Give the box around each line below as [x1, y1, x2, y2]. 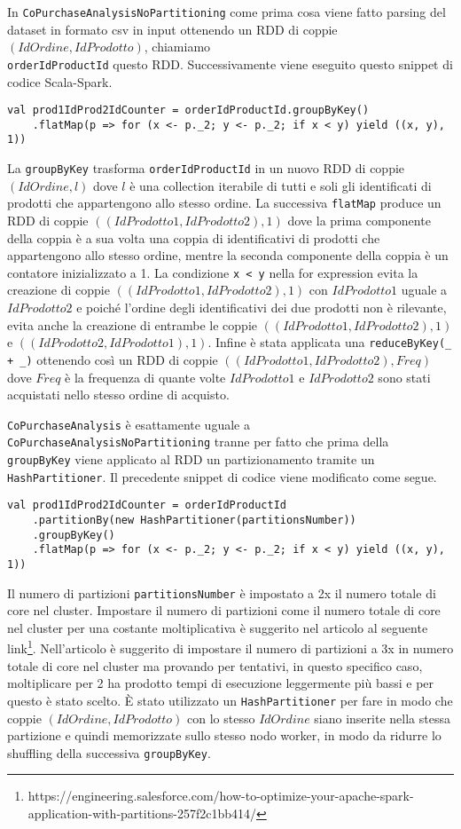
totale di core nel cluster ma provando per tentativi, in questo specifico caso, [7, 656, 423, 675]
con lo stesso [187, 708, 255, 727]
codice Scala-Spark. [7, 72, 113, 91]
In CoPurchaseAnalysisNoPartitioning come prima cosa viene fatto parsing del [7, 3, 446, 20]
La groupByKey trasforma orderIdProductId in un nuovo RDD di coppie [7, 159, 405, 178]
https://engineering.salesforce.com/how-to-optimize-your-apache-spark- [27, 786, 414, 805]
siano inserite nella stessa [314, 708, 450, 727]
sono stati [378, 367, 431, 386]
